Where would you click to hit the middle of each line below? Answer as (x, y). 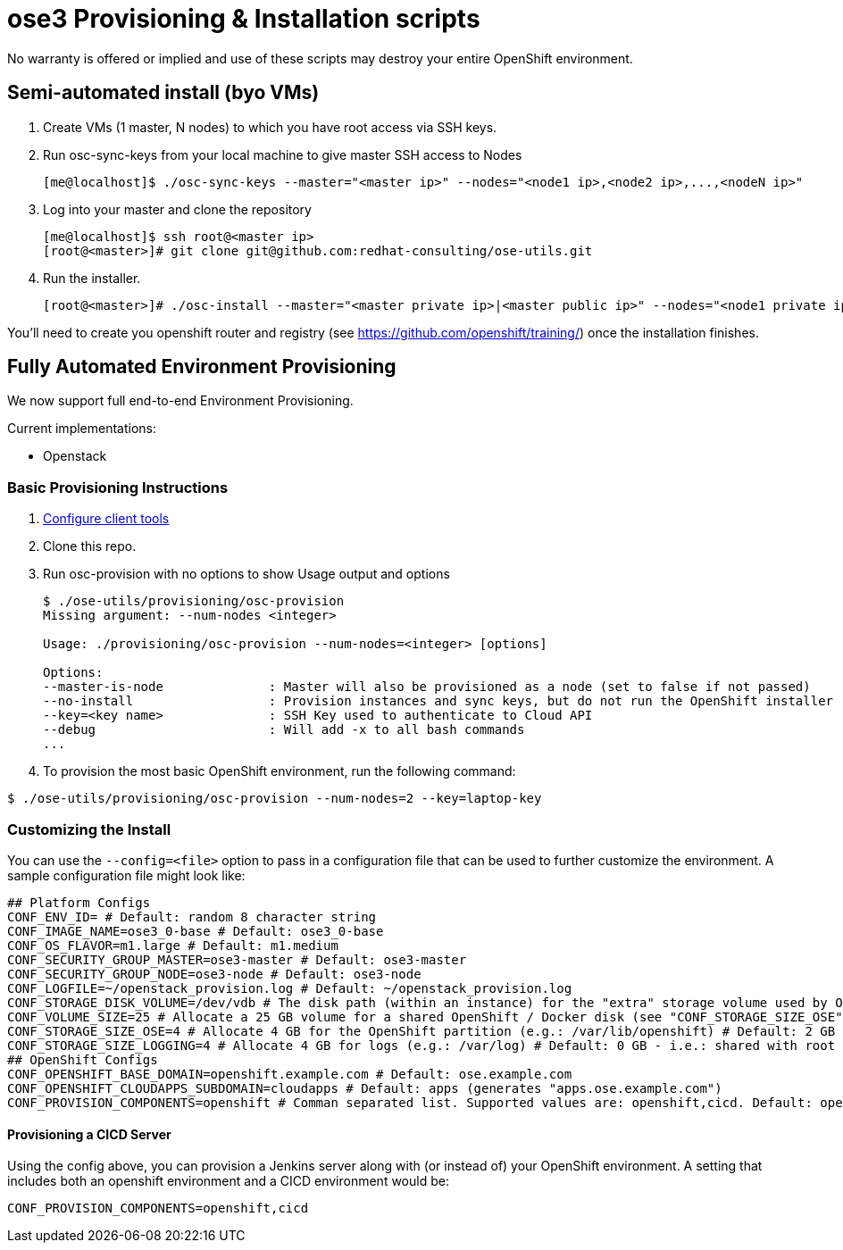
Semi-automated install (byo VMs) (163, 93)
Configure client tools (106, 519)
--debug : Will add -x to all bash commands (284, 730)
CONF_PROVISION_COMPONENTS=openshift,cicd (158, 1208)
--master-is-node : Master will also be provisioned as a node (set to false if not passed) (427, 687)
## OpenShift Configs (83, 1059)
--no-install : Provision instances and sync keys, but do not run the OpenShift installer (438, 701)
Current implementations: (82, 429)
